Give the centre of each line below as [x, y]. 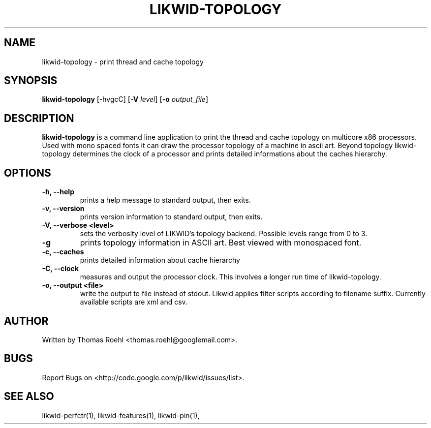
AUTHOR [26, 321]
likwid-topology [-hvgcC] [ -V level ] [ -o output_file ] [125, 99]
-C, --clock [60, 269]
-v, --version [63, 209]
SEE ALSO [29, 397]
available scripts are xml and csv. [134, 302]
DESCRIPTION [39, 118]
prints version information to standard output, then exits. [171, 217]
